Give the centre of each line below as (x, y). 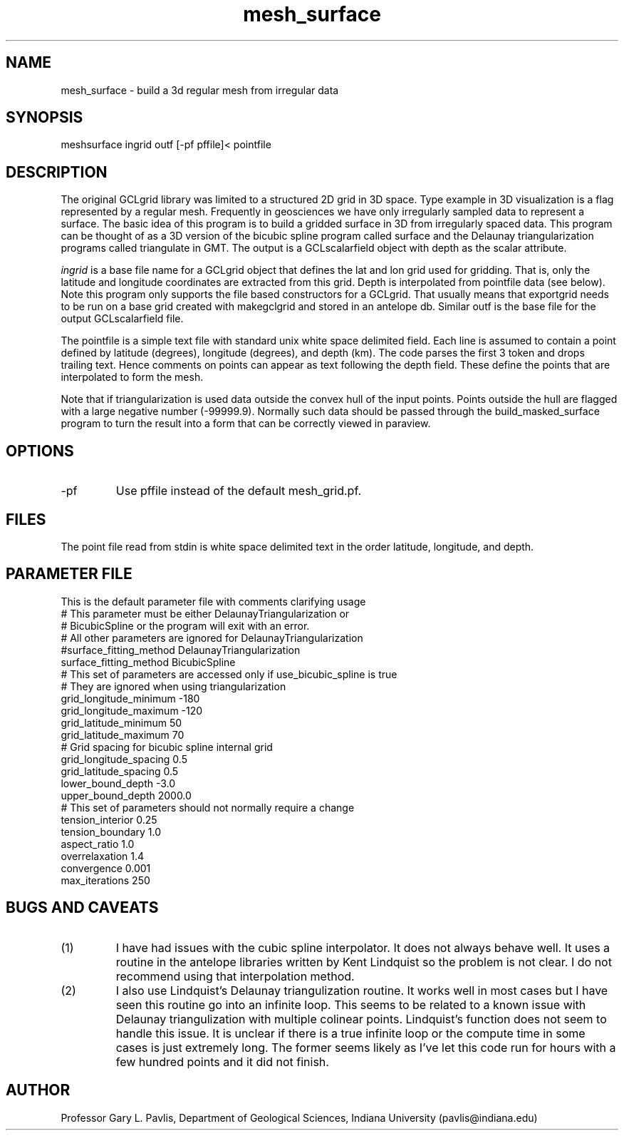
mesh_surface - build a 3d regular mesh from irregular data (200, 90)
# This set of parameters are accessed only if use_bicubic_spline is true (229, 674)
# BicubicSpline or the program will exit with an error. (185, 625)
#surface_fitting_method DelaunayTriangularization (181, 650)
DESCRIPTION (57, 172)
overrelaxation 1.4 (103, 856)
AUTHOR (38, 1090)
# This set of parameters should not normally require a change (208, 807)
